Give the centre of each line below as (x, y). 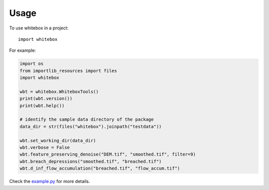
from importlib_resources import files (68, 71)
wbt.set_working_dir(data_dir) (58, 140)
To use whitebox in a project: (39, 28)
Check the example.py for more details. (50, 182)
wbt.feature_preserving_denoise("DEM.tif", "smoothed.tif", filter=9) (108, 154)
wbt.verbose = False (45, 147)
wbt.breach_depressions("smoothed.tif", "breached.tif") (91, 161)
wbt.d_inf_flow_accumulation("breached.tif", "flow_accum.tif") (100, 169)
